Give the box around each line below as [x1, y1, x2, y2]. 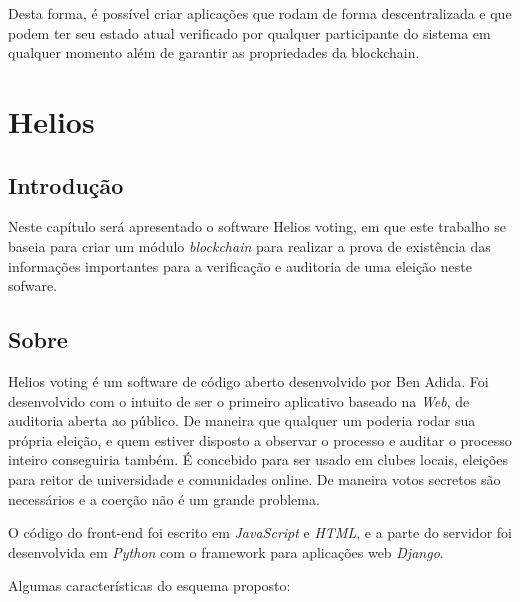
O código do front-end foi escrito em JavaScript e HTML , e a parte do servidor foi [8, 522, 512, 543]
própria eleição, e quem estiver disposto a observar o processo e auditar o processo [8, 429, 512, 450]
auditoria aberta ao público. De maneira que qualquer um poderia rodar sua [8, 410, 476, 431]
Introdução [8, 169, 124, 200]
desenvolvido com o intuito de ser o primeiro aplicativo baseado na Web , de [8, 390, 470, 411]
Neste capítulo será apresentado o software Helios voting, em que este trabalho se [8, 216, 507, 237]
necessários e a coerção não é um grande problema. [8, 488, 320, 509]
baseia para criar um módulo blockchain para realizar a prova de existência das [8, 235, 491, 256]
